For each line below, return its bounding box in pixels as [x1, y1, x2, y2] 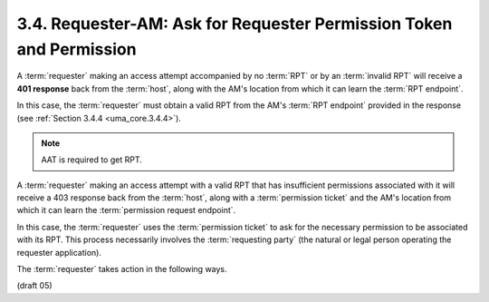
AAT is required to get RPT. [41, 154, 142, 165]
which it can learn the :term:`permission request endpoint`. [16, 205, 236, 216]
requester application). [16, 247, 101, 258]
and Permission [16, 39, 137, 59]
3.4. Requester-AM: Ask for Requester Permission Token [16, 14, 453, 34]
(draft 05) [16, 280, 53, 291]
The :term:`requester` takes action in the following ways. [16, 264, 227, 275]
